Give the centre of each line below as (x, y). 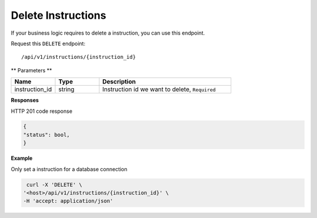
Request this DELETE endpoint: (48, 43)
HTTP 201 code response (42, 111)
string (66, 89)
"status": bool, (47, 135)
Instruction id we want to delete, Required (159, 89)
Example (22, 158)
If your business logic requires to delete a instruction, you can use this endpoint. (108, 33)
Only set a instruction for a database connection (69, 169)
